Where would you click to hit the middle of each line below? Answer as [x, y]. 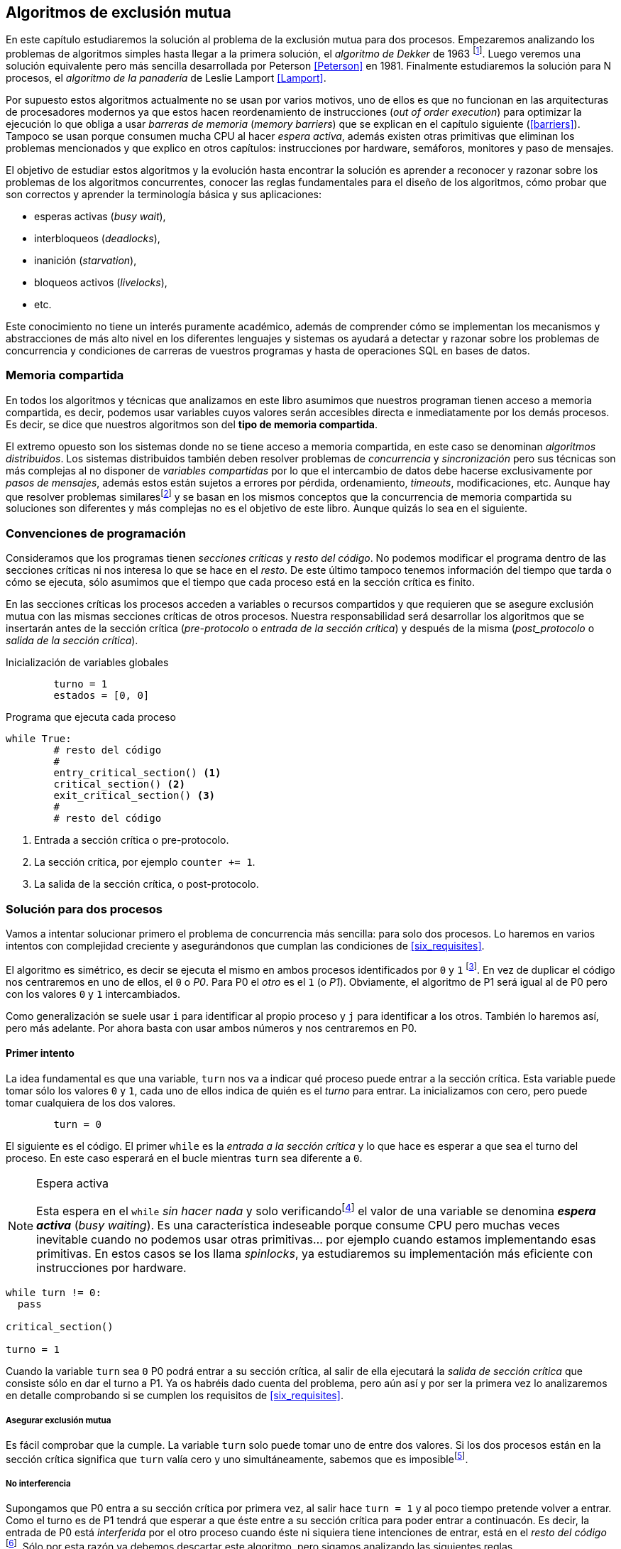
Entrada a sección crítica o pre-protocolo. [132, 840]
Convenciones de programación [96, 533]
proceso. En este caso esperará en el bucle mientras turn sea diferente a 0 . [184, 1158]
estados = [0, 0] [101, 696]
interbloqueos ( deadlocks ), [97, 239]
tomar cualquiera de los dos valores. [91, 1102]
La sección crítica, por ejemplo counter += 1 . [145, 862]
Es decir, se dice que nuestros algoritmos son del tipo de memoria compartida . [192, 424]
